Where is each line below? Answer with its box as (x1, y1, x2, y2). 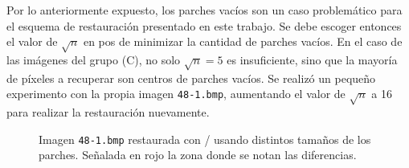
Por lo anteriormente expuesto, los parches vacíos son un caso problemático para (6, 2, 403, 18)
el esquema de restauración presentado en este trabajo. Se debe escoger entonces (6, 17, 402, 34)
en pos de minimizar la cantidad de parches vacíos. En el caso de (83, 33, 403, 50)
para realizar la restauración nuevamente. (6, 104, 210, 121)
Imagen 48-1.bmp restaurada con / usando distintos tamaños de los (39, 130, 371, 147)
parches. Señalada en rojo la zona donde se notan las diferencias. (39, 146, 357, 163)
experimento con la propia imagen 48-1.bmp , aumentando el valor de (6, 85, 346, 102)
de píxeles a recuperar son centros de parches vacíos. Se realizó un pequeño (6, 69, 376, 86)
